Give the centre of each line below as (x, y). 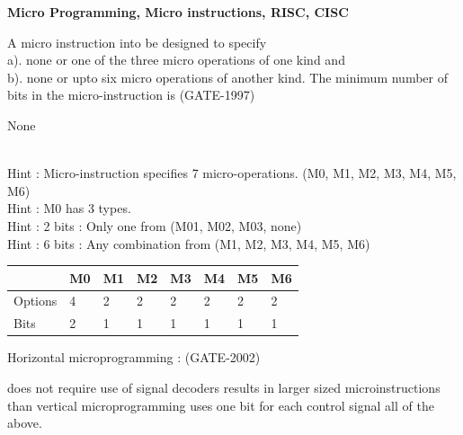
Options (36, 301)
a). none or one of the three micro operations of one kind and (176, 60)
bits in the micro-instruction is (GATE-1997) (131, 95)
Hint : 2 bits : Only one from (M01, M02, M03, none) (155, 225)
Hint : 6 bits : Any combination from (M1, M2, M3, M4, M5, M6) (189, 243)
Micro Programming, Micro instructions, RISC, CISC (178, 12)
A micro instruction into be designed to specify (137, 42)
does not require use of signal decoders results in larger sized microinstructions (224, 387)
